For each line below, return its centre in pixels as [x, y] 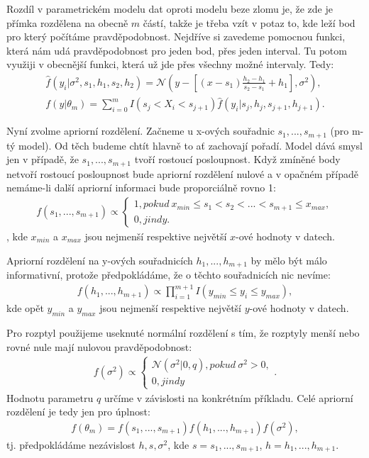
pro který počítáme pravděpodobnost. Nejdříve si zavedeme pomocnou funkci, [176, 37]
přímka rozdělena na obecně [67, 22]
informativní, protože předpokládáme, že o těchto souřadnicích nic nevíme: [169, 275]
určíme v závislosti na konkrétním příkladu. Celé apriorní [228, 397]
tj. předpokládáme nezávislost [71, 444]
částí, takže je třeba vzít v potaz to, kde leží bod [249, 22]
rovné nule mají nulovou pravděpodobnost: [99, 346]
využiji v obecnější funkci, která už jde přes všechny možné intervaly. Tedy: [170, 64]
